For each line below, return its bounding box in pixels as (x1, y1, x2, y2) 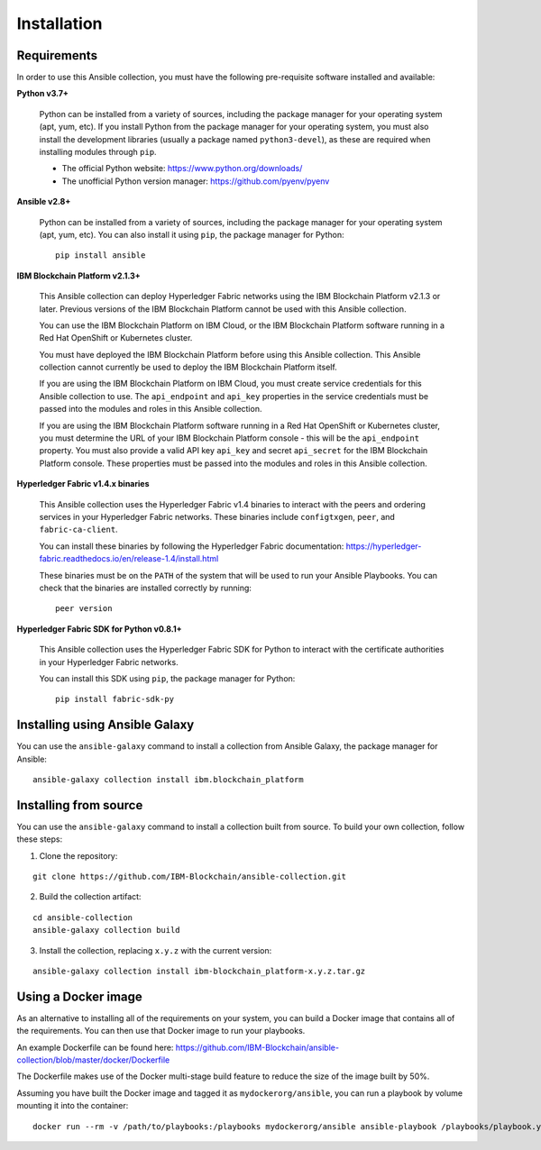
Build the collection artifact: (39, 891, 142, 902)
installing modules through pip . (39, 147, 157, 158)
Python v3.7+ (16, 88, 69, 99)
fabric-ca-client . (39, 524, 118, 535)
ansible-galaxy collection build (32, 925, 180, 936)
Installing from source (16, 798, 143, 813)
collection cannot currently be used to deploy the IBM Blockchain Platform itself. (39, 361, 337, 373)
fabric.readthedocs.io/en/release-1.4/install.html (39, 553, 219, 564)
